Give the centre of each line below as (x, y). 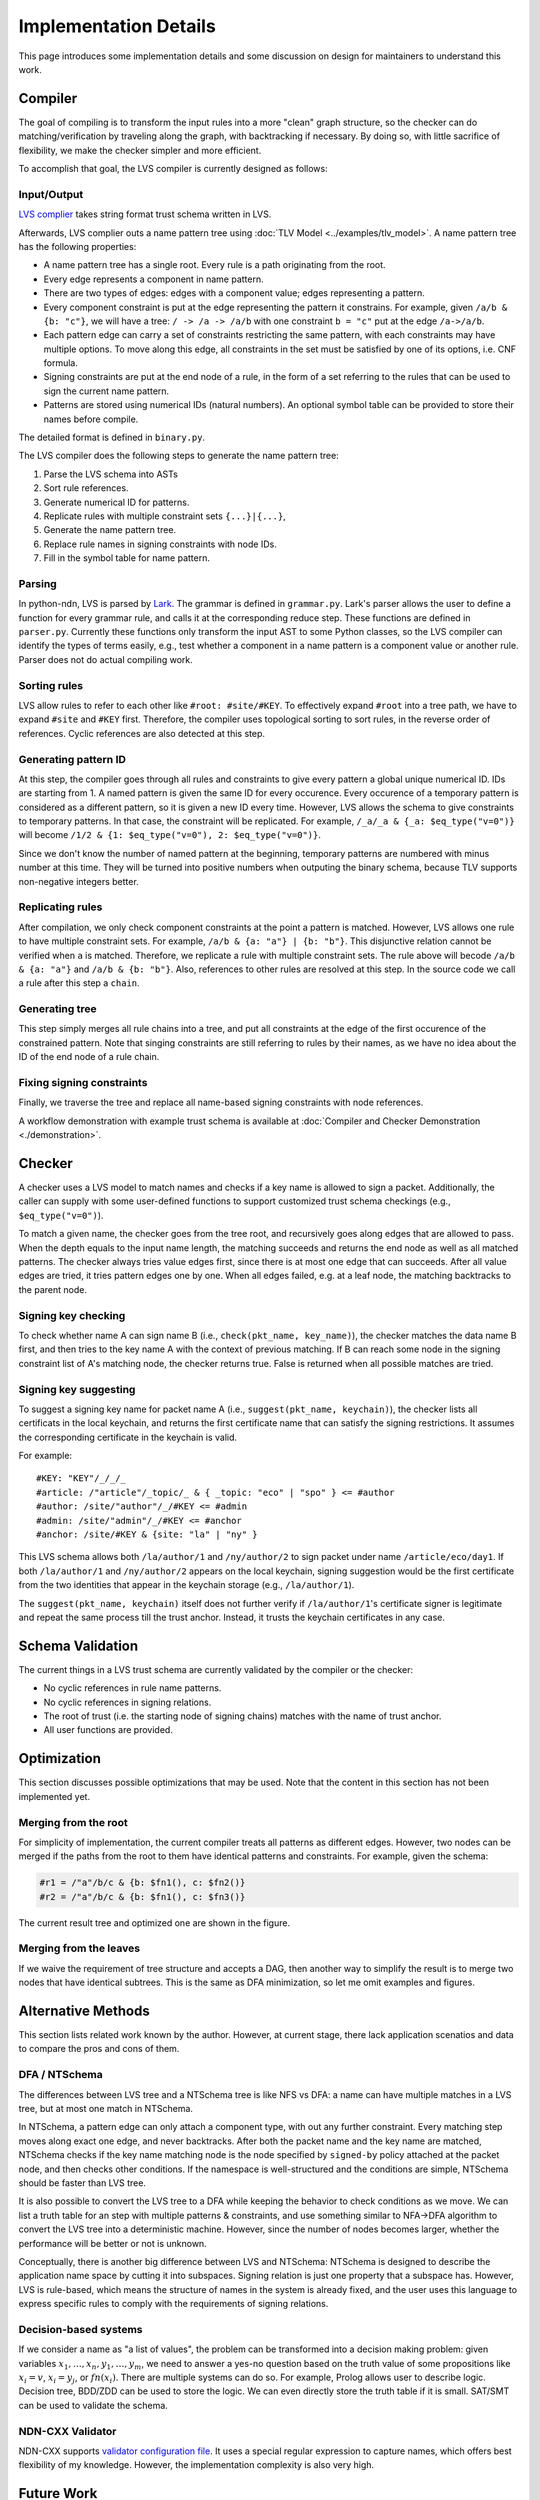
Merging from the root (73, 1822)
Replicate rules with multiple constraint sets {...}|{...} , (165, 516)
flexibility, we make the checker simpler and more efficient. (140, 150)
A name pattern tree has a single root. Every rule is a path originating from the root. (214, 265)
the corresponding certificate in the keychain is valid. (128, 1437)
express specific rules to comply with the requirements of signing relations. (173, 2304)
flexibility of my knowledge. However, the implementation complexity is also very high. (196, 2465)
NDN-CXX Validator (67, 2431)
